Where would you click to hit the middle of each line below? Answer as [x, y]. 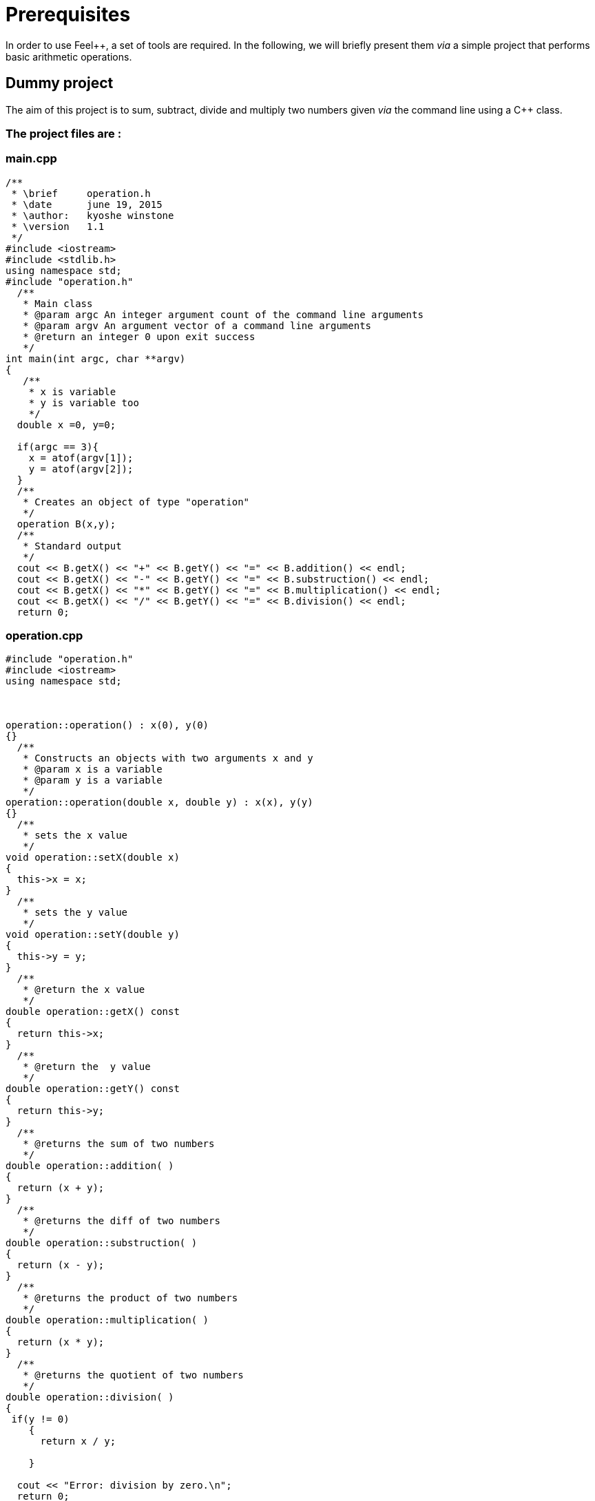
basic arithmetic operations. [69, 56]
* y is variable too [84, 402]
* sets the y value [75, 913]
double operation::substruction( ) [102, 1243]
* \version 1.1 [58, 226]
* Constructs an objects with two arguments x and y [168, 758]
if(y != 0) [40, 1419]
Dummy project [60, 83]
